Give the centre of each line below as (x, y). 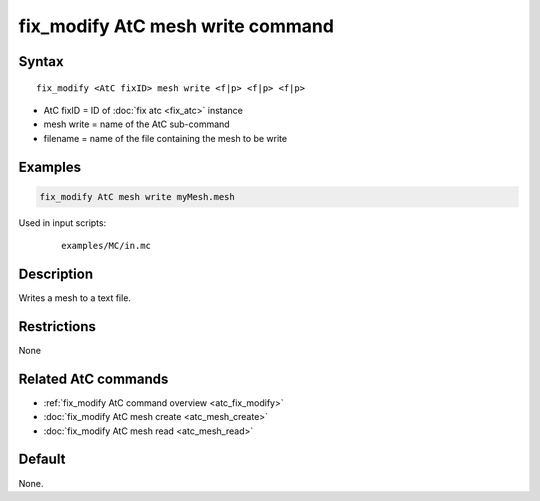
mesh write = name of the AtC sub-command (136, 124)
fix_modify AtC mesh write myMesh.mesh (137, 196)
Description (56, 273)
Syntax (41, 61)
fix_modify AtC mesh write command (176, 26)
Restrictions (57, 326)
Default (42, 459)
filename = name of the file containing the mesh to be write (165, 138)
